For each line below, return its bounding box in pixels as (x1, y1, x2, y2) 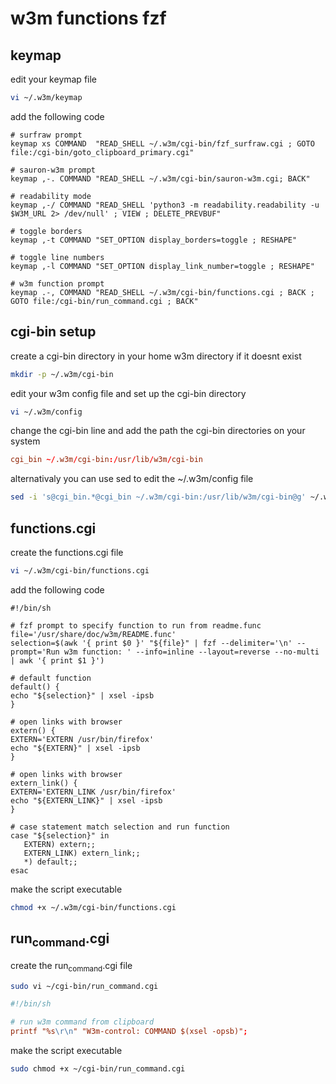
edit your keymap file (10, 73, 98, 85)
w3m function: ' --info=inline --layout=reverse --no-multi (63, 647, 320, 657)
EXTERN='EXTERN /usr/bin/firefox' (10, 734, 155, 744)
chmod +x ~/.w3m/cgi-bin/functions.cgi (10, 902, 177, 912)
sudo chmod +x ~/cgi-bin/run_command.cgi (10, 1064, 186, 1074)
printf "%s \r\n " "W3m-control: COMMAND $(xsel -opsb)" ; (10, 1027, 248, 1037)
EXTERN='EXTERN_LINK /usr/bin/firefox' (10, 787, 177, 797)
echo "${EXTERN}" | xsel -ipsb (10, 743, 141, 753)
